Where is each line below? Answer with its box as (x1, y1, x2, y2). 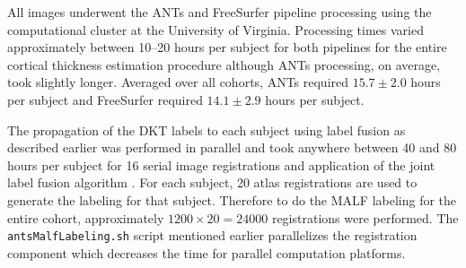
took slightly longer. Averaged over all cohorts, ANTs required (7, 73, 349, 91)
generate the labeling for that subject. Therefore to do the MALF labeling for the (7, 190, 457, 209)
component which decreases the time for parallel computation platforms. (7, 243, 406, 262)
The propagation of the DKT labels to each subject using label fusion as (7, 120, 406, 139)
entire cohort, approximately (7, 208, 164, 227)
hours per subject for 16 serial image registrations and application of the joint (7, 155, 435, 174)
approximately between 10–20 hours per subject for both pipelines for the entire (7, 38, 447, 56)
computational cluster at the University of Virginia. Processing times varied (7, 20, 424, 39)
